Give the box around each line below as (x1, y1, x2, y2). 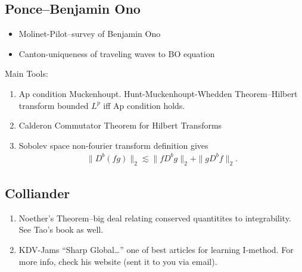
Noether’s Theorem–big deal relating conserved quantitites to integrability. (18, 211, 291, 224)
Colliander (5, 184, 70, 202)
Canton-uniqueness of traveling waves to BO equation (18, 47, 215, 60)
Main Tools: (5, 67, 48, 80)
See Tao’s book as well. (18, 223, 104, 236)
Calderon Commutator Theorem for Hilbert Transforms (18, 119, 222, 132)
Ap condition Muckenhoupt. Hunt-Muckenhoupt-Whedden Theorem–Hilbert (18, 87, 298, 99)
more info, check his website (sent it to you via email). (18, 255, 217, 267)
